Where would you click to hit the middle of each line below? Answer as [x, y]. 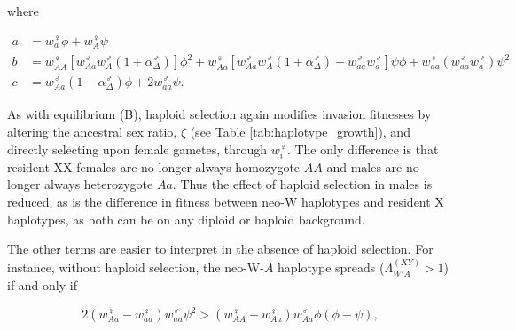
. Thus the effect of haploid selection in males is [302, 184]
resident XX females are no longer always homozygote [154, 166]
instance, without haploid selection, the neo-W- [136, 267]
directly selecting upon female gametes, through [137, 149]
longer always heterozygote [80, 184]
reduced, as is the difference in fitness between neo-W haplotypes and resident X [226, 201]
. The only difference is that [363, 149]
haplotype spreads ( [331, 267]
